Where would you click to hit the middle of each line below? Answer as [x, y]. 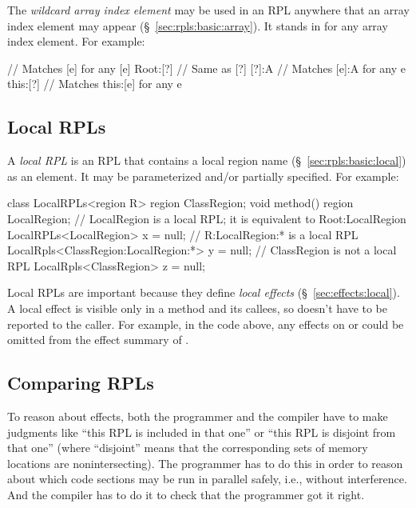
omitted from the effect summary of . [98, 340]
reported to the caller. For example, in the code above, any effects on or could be [206, 324]
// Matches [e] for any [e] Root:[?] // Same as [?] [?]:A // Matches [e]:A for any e [206, 68]
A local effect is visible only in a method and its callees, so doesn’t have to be [198, 308]
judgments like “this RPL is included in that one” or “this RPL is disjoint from [202, 432]
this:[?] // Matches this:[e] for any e [95, 84]
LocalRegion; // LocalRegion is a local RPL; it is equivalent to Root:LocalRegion [207, 218]
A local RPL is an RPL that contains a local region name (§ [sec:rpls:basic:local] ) [207, 160]
